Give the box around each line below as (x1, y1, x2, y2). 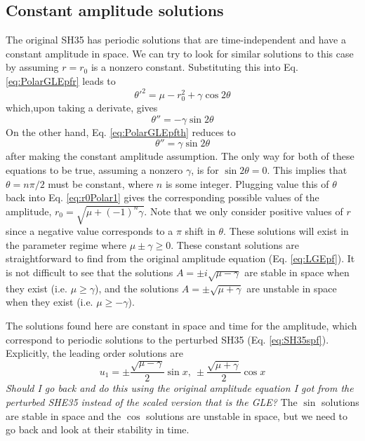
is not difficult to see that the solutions (6, 264, 173, 279)
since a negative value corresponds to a (6, 224, 173, 238)
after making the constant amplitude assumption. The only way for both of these (6, 149, 354, 163)
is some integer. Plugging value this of (165, 176, 329, 191)
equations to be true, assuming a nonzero (6, 163, 183, 177)
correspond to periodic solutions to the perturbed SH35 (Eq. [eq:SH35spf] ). (6, 332, 329, 346)
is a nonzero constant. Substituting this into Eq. (91, 60, 298, 74)
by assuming (6, 60, 59, 74)
